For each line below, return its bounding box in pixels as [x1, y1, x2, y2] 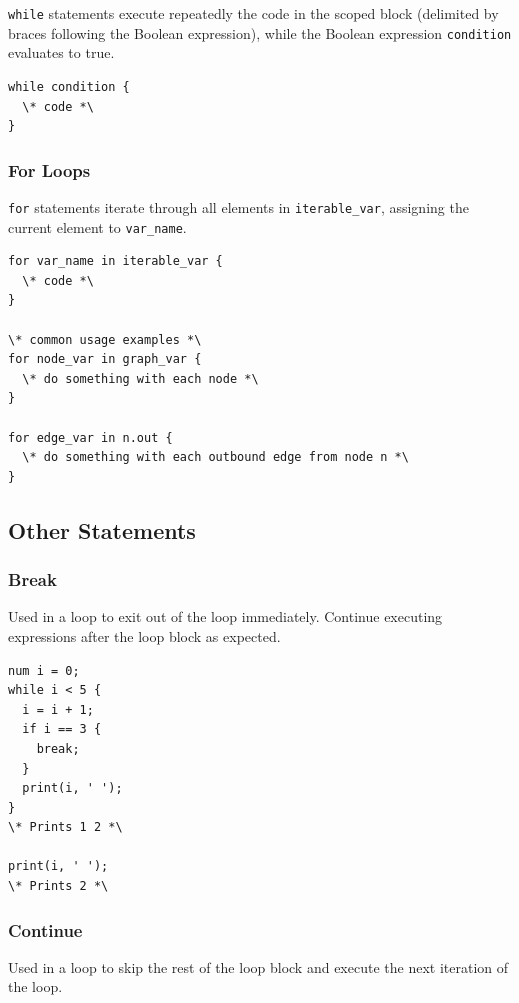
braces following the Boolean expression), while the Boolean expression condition [8, 22, 512, 43]
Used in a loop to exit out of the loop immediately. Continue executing [8, 606, 443, 627]
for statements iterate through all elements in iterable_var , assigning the [8, 196, 469, 217]
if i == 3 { [22, 722, 102, 737]
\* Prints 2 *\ [8, 879, 109, 894]
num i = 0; [8, 663, 80, 678]
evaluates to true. [8, 42, 115, 63]
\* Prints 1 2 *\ [8, 820, 123, 835]
